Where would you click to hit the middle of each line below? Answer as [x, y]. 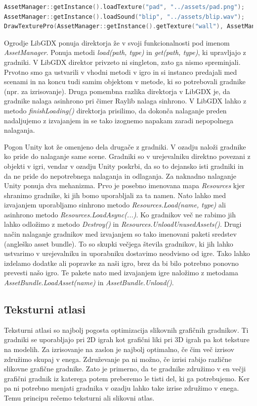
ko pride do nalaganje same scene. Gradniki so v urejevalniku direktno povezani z [127, 156]
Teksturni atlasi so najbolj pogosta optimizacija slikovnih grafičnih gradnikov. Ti [126, 330]
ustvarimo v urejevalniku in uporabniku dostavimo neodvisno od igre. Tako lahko [127, 253]
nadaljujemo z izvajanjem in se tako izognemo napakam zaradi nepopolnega [119, 120]
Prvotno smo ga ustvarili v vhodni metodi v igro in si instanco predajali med [121, 72]
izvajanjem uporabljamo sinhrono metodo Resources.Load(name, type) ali [115, 205]
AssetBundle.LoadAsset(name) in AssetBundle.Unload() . [89, 282]
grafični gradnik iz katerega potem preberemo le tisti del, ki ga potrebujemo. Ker [127, 378]
